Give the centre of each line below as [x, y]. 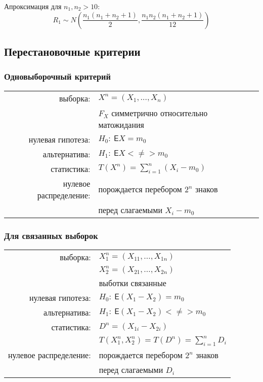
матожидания [121, 124]
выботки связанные [133, 283]
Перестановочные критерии [72, 51]
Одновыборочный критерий [57, 76]
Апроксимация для [33, 6]
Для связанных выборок [51, 235]
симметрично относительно [160, 113]
